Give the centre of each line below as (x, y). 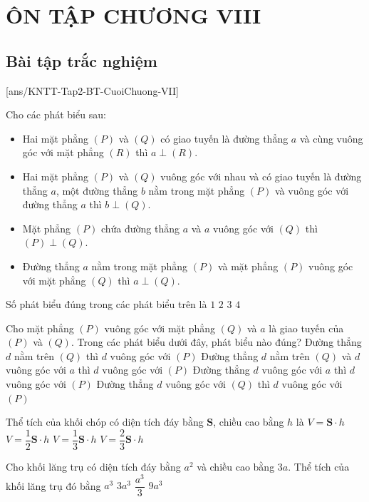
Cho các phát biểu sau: (56, 114)
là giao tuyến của (306, 328)
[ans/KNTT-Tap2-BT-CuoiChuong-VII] (92, 90)
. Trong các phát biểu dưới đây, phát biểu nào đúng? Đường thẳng (216, 342)
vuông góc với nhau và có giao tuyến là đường (261, 176)
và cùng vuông (331, 138)
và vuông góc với (312, 190)
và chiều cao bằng (236, 466)
